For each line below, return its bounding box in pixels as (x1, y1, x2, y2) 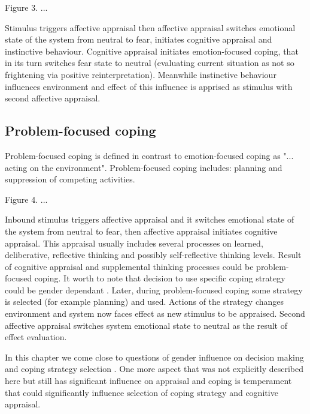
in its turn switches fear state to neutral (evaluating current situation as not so (5, 56, 294, 69)
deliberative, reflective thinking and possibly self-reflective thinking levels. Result (5, 248, 302, 261)
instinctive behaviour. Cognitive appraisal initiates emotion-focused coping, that (5, 44, 299, 57)
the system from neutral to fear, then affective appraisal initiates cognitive (5, 224, 278, 237)
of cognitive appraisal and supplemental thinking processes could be (5, 260, 254, 272)
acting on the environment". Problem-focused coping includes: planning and (5, 161, 282, 173)
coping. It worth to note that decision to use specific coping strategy (34, 272, 285, 284)
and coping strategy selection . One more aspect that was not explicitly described (5, 362, 304, 375)
